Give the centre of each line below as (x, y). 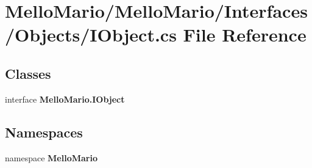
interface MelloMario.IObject (65, 99)
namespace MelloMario (51, 157)
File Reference (245, 35)
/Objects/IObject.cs (91, 35)
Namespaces (44, 132)
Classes (28, 73)
